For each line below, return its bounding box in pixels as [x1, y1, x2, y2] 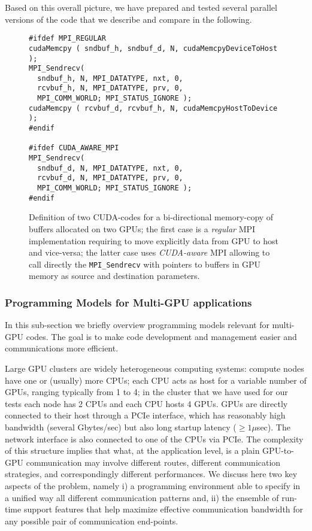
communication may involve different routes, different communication [26, 456, 281, 468]
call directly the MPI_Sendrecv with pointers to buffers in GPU [29, 257, 261, 270]
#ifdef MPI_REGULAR [29, 34, 106, 43]
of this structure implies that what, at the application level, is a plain [5, 444, 260, 457]
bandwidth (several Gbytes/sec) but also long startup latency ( [5, 420, 237, 433]
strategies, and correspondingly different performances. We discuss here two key [5, 468, 298, 480]
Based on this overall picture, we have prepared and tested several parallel [5, 1, 277, 13]
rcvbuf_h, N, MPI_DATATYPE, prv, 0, [37, 84, 183, 93]
